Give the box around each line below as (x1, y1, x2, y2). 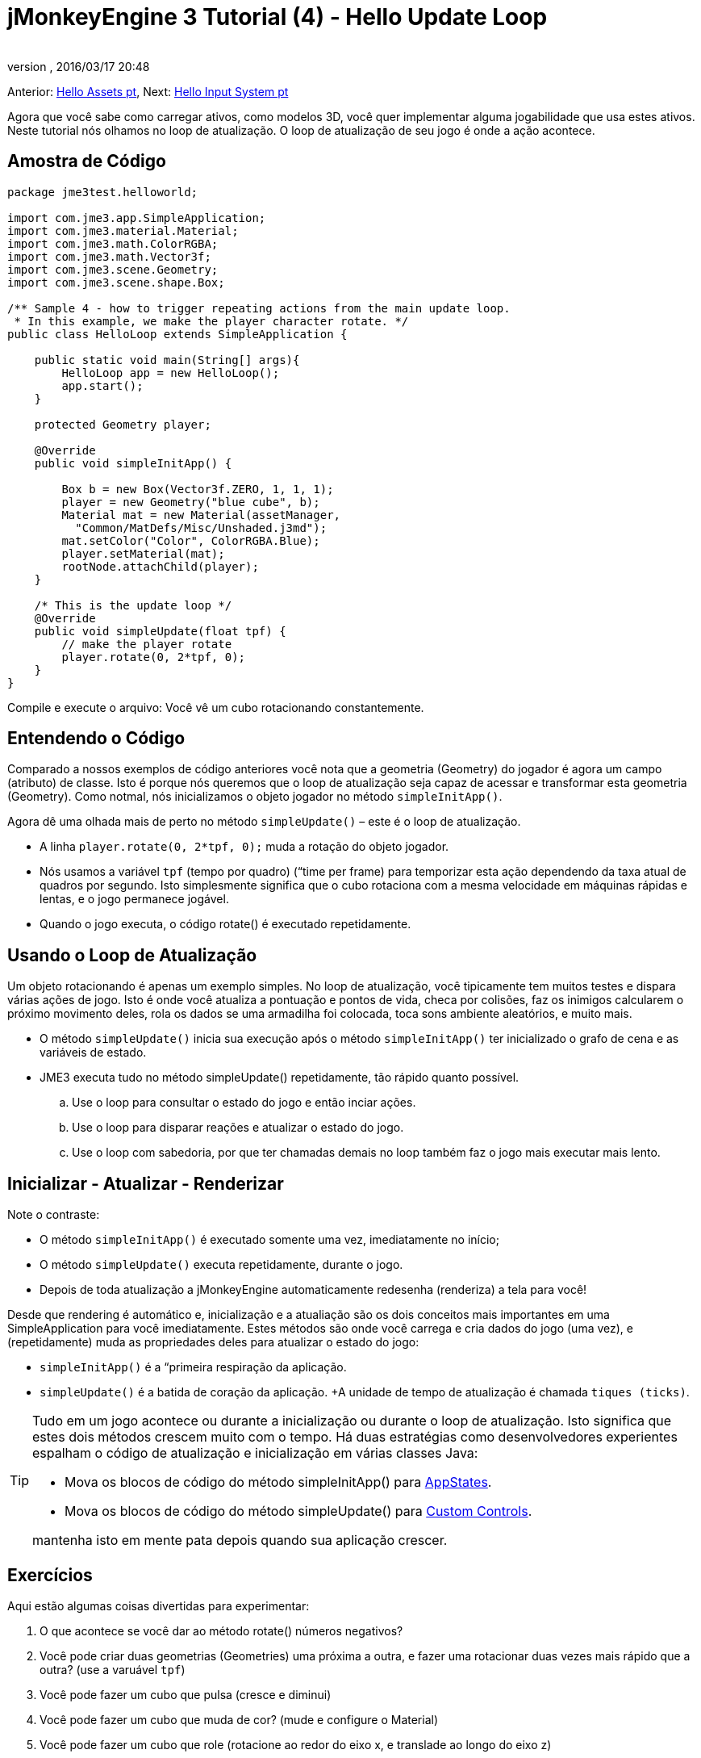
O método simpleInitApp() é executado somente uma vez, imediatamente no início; (40, 1233, 499, 1247)
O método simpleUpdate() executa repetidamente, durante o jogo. (40, 1258, 403, 1272)
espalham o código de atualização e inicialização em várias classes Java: (32, 1445, 478, 1462)
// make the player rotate (61, 637, 232, 651)
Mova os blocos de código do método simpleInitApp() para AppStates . (65, 1474, 492, 1491)
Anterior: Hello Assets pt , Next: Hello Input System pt (7, 84, 289, 98)
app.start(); (61, 379, 144, 392)
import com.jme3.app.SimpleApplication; (7, 211, 266, 224)
